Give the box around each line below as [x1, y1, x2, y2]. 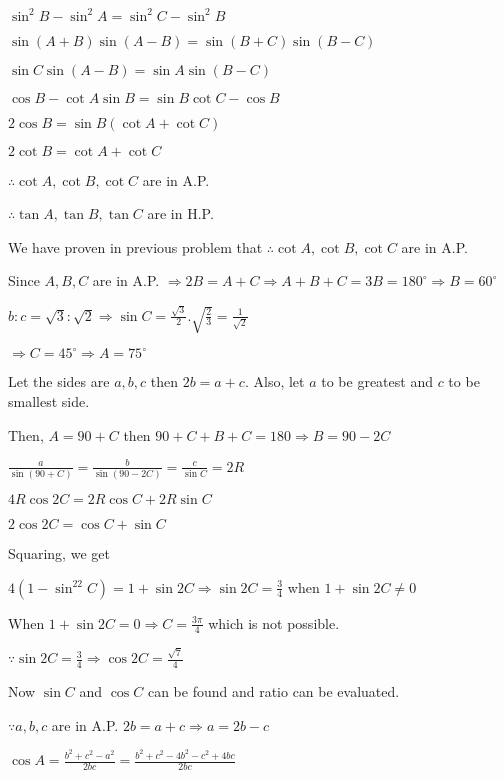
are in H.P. [147, 203, 214, 224]
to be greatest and [321, 371, 433, 392]
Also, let [253, 371, 305, 392]
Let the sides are [8, 371, 110, 392]
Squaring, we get [8, 543, 110, 563]
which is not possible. [208, 612, 340, 633]
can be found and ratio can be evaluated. [147, 680, 400, 701]
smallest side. [8, 390, 90, 411]
